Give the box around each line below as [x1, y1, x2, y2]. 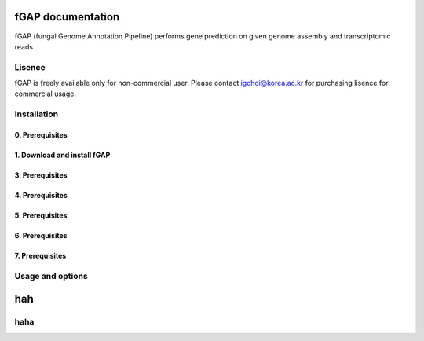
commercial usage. [14, 89, 77, 98]
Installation [14, 108, 59, 119]
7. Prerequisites [14, 251, 67, 260]
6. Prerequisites [14, 231, 68, 240]
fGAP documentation [14, 10, 120, 24]
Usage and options [14, 270, 88, 281]
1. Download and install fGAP [14, 150, 111, 159]
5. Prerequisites [14, 211, 68, 220]
